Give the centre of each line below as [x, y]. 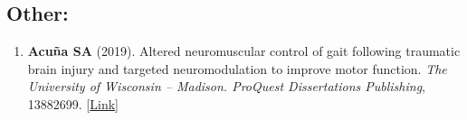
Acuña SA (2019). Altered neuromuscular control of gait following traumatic [244, 51]
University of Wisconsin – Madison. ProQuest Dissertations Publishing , [226, 86]
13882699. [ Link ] [73, 103]
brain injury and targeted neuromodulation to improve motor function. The [237, 68]
